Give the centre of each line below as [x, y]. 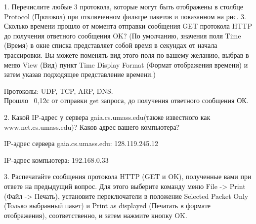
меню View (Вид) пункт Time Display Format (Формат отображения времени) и [126, 64]
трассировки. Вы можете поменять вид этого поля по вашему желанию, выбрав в [127, 55]
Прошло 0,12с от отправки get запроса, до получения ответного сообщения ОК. [126, 100]
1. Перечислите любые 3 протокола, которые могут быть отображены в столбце [124, 6]
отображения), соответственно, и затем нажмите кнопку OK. [96, 215]
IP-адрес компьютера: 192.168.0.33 [56, 160]
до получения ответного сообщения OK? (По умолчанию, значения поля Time [123, 35]
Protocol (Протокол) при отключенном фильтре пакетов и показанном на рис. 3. [125, 16]
